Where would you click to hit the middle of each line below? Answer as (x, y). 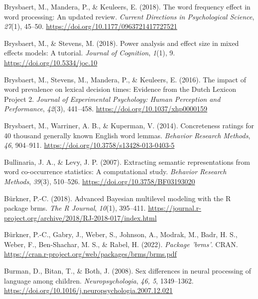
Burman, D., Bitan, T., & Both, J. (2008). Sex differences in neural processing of (128, 271)
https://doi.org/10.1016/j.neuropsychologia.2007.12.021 (88, 290)
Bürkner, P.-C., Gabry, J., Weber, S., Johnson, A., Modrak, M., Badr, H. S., (121, 234)
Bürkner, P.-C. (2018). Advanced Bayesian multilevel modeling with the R (118, 198)
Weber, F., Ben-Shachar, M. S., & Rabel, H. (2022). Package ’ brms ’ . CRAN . (121, 244)
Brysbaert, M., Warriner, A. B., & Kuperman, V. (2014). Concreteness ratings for (129, 125)
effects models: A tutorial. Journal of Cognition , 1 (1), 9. (90, 53)
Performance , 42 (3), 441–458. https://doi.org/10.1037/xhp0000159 (106, 109)
